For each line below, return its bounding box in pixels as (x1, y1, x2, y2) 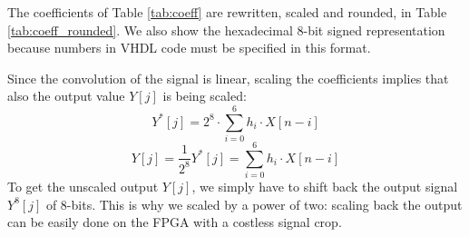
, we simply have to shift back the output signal (191, 177, 458, 196)
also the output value (7, 86, 125, 105)
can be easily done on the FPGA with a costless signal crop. (7, 212, 342, 232)
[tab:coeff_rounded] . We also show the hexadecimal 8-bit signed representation (7, 20, 445, 39)
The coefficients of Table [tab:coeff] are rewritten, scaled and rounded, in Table (7, 3, 447, 21)
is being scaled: (162, 86, 247, 105)
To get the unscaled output (7, 177, 159, 196)
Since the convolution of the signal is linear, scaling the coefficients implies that (7, 68, 449, 87)
